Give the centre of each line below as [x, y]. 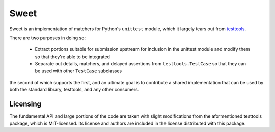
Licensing [25, 104]
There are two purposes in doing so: [48, 38]
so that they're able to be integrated [73, 57]
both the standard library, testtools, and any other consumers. [74, 90]
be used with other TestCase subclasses [78, 71]
